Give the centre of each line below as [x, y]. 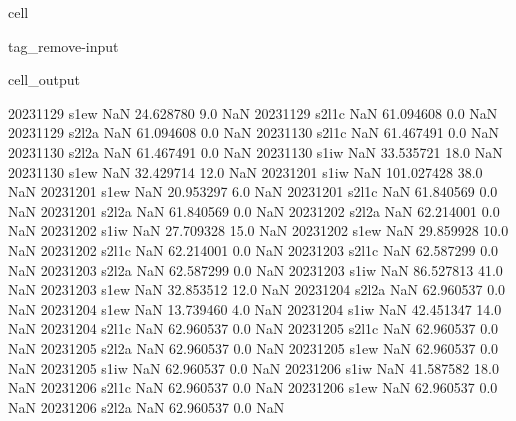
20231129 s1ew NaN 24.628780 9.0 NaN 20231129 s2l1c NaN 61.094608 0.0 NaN [253, 112]
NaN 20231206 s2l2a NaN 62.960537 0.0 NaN [146, 406]
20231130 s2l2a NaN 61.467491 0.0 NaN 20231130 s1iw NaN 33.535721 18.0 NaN [255, 151]
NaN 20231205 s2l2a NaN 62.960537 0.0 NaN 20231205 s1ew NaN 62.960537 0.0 [253, 347]
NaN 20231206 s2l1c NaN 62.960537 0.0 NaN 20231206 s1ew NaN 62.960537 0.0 [253, 387]
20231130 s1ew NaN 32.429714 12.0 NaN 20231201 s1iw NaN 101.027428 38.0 [245, 171]
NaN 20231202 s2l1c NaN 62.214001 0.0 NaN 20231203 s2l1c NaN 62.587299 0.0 [253, 249]
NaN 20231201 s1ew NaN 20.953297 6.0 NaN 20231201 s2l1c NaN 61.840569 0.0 [253, 191]
